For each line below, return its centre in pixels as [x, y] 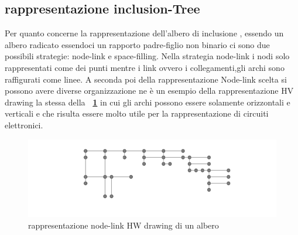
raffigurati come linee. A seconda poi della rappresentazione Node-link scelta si [146, 79]
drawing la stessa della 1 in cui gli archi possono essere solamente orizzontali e [148, 102]
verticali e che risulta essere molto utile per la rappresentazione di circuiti [137, 113]
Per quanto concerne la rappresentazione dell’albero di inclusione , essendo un [144, 33]
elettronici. [24, 125]
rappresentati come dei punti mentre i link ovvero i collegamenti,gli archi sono [145, 67]
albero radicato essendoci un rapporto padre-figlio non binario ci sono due [137, 44]
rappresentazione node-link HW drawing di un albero [124, 225]
